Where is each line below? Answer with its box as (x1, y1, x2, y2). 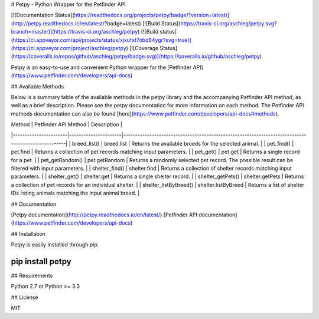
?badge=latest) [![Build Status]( (104, 19, 181, 27)
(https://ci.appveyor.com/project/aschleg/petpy (11, 44, 126, 51)
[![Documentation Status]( (11, 12, 74, 19)
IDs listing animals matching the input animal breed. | (11, 189, 140, 197)
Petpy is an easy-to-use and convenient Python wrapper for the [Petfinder (11, 64, 192, 71)
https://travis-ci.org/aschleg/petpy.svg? (180, 19, 277, 27)
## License (11, 294, 38, 301)
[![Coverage (129, 44, 159, 51)
